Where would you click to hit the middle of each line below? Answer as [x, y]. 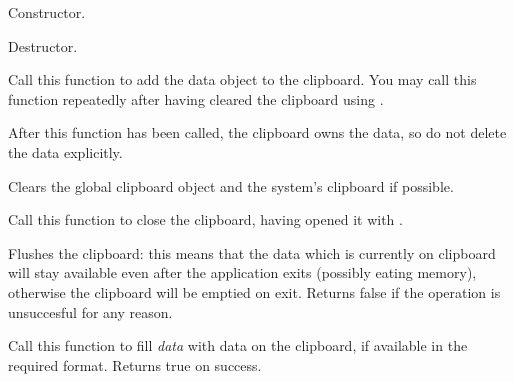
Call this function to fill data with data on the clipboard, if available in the [238, 345]
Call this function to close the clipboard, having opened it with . [205, 219]
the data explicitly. [65, 151]
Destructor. [43, 45]
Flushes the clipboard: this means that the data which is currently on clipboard [252, 252]
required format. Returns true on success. [135, 364]
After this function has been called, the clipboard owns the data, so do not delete [257, 132]
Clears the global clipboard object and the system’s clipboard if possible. [231, 185]
